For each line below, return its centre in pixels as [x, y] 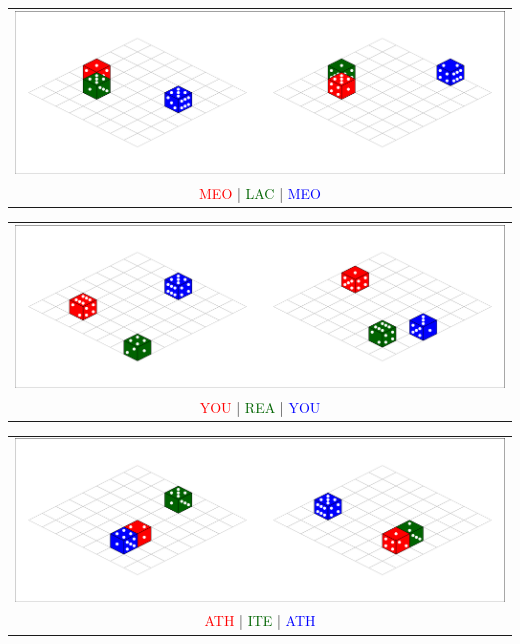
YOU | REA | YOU [260, 406]
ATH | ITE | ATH [260, 620]
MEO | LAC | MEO [260, 192]
